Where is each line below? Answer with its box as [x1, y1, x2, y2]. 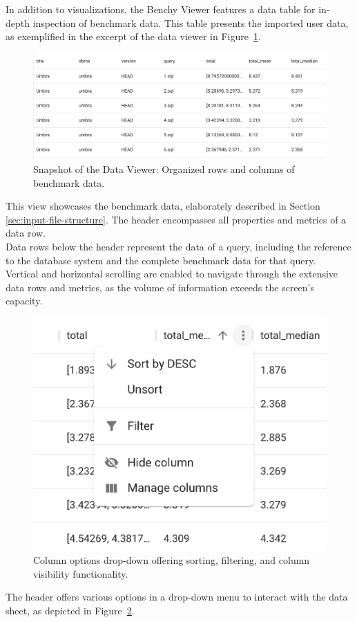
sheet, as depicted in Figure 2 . [6, 603, 135, 617]
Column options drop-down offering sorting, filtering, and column [33, 553, 310, 567]
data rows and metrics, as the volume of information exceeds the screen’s [6, 280, 315, 294]
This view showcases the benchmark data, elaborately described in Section [6, 199, 320, 213]
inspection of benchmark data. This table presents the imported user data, [32, 15, 349, 30]
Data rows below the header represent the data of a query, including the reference [6, 239, 351, 253]
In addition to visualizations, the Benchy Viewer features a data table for [6, 2, 316, 16]
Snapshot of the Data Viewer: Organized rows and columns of [33, 161, 295, 176]
